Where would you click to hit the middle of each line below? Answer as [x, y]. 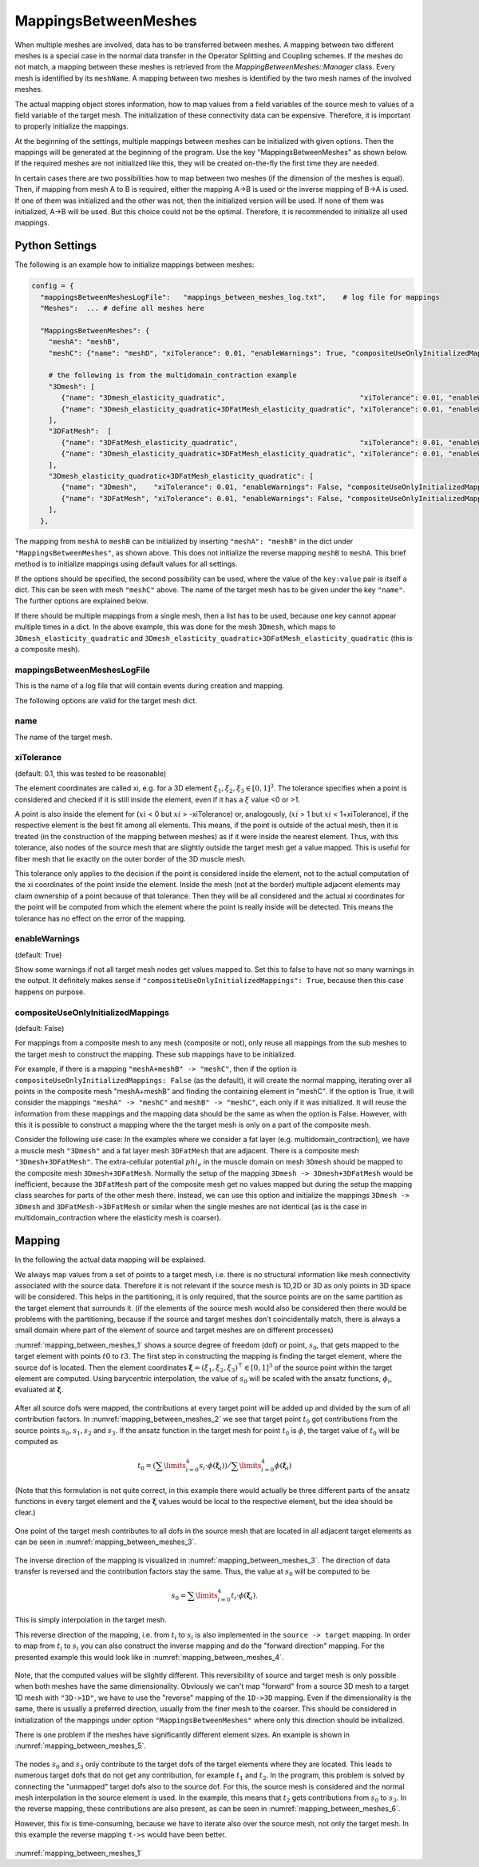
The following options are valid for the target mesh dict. [106, 700]
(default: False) [40, 1028]
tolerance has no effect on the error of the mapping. [101, 918]
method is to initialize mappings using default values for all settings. [126, 564]
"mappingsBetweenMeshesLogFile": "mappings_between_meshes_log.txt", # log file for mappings [240, 297]
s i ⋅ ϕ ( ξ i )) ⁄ [215, 1467]
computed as [36, 1441]
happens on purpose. [50, 992]
